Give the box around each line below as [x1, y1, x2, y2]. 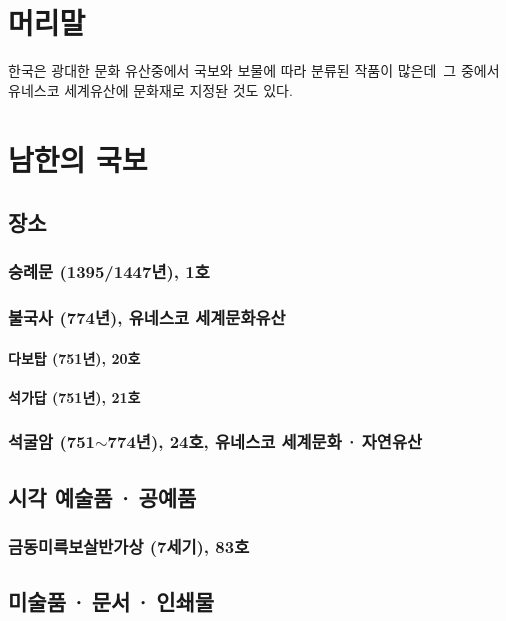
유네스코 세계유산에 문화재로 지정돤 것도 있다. [8, 79, 293, 100]
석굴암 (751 [8, 429, 95, 454]
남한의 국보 [8, 138, 148, 179]
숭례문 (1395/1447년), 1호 [8, 259, 210, 284]
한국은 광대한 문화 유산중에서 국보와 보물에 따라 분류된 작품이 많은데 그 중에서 [8, 60, 500, 81]
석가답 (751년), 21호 [8, 386, 141, 407]
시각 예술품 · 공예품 [8, 481, 197, 512]
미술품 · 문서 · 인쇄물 [8, 586, 215, 617]
